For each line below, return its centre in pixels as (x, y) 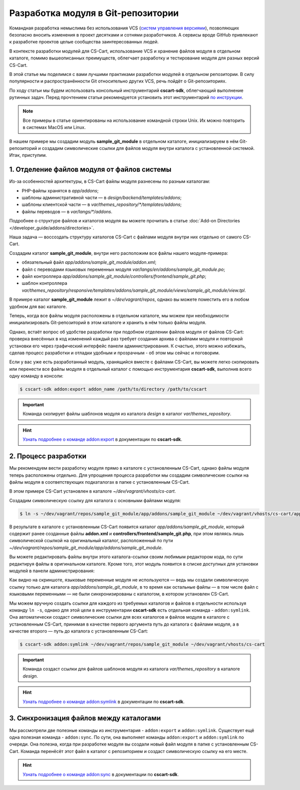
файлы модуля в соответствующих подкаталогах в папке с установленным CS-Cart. (99, 482)
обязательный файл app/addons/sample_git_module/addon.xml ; (89, 262)
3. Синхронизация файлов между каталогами (85, 718)
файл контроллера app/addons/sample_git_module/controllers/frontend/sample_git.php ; (114, 276)
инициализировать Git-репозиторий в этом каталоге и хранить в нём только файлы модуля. (108, 323)
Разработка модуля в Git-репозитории (94, 13)
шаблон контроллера (44, 283)
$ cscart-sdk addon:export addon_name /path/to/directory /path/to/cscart (113, 389)
